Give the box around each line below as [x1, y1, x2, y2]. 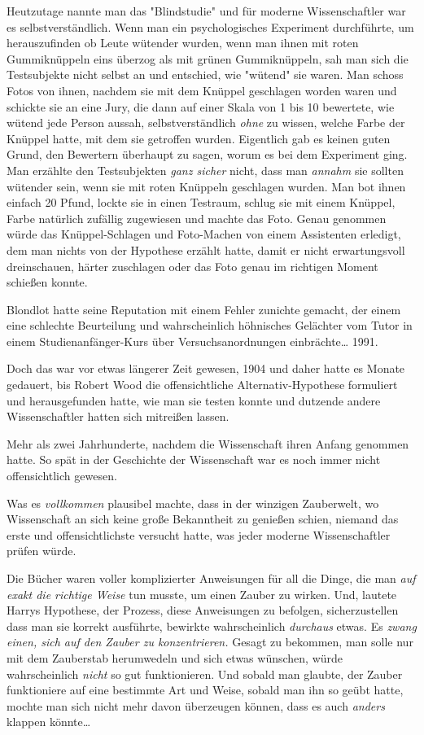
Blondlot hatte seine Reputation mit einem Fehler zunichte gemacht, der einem [7, 300, 401, 317]
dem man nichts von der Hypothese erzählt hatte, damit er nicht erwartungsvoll [7, 241, 405, 258]
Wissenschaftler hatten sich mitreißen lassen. [7, 408, 229, 425]
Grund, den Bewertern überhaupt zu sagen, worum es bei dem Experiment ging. [7, 146, 408, 163]
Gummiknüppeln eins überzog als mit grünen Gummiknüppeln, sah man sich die [7, 50, 409, 67]
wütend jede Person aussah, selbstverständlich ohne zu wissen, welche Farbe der [7, 114, 405, 131]
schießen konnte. [7, 273, 88, 291]
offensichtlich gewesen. [7, 467, 117, 484]
